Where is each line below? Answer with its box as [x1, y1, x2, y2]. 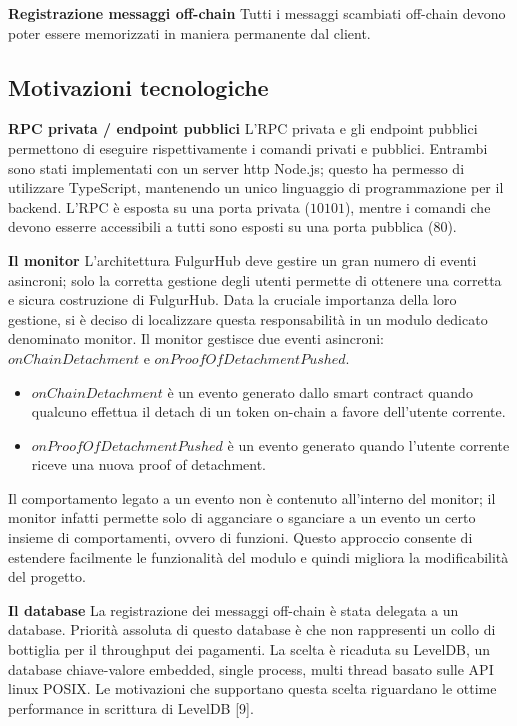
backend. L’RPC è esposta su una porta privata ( [8, 196, 310, 217]
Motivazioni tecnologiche [8, 71, 269, 102]
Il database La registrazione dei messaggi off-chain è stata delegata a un [8, 599, 459, 620]
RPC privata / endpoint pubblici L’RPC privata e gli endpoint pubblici [8, 118, 478, 139]
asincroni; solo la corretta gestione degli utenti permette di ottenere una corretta [8, 269, 502, 290]
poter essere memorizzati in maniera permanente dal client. [8, 22, 371, 43]
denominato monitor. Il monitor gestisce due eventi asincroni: [8, 328, 385, 349]
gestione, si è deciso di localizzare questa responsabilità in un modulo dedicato [8, 308, 488, 329]
